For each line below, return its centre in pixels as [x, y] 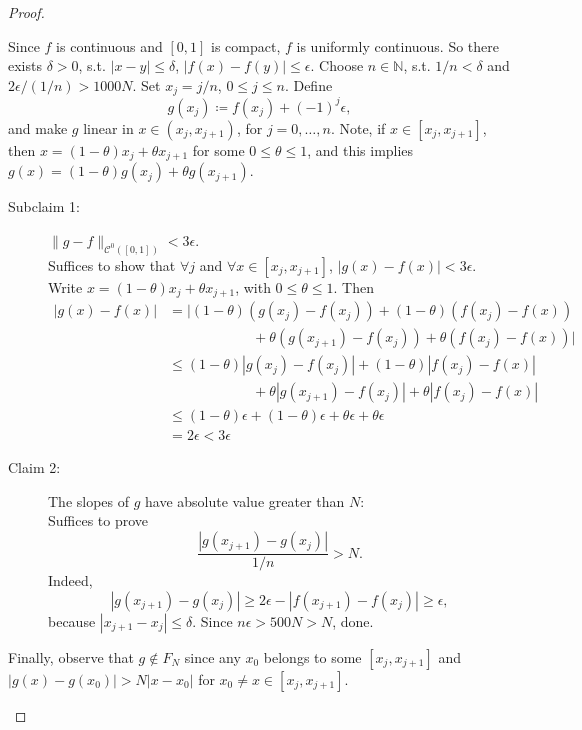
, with [253, 286]
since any [212, 656]
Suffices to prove [98, 520]
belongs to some [312, 656]
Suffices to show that [112, 264]
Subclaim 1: [44, 206]
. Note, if [358, 127]
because [72, 620]
